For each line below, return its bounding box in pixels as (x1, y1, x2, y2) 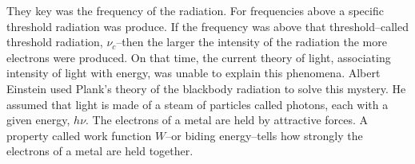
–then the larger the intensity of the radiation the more (116, 33, 387, 50)
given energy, (6, 111, 70, 128)
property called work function (6, 127, 152, 143)
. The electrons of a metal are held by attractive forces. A (86, 111, 369, 128)
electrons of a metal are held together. (6, 143, 194, 159)
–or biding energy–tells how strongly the (166, 127, 363, 143)
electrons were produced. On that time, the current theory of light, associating (6, 49, 391, 65)
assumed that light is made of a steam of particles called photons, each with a (6, 96, 389, 112)
